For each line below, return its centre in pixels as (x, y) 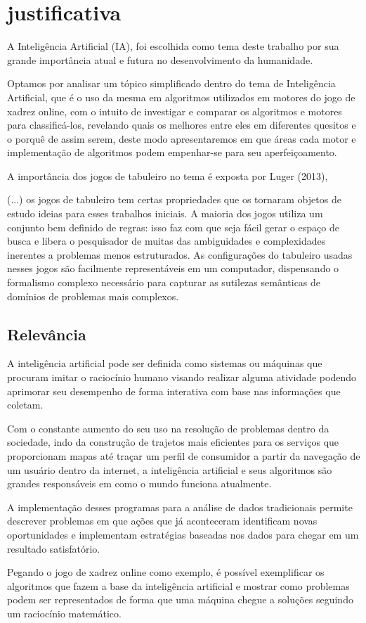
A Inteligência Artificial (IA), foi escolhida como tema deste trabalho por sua (173, 46)
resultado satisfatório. (54, 548)
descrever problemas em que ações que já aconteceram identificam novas (162, 521)
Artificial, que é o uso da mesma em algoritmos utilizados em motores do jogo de (181, 97)
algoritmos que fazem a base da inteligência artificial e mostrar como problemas (178, 585)
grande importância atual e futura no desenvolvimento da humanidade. (160, 59)
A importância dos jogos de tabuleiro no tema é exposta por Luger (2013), (168, 175)
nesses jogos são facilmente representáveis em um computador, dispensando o (173, 268)
